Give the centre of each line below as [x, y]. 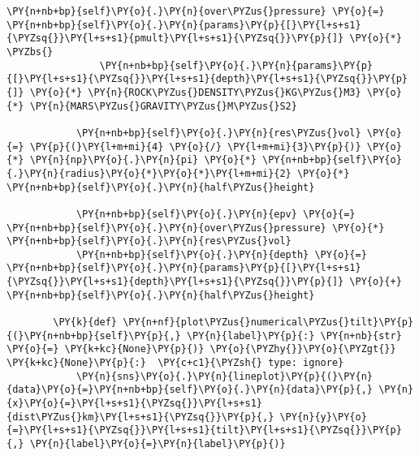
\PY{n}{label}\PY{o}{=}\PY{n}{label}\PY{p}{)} [158, 444]
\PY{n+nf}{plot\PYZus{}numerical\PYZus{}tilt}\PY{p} [268, 323]
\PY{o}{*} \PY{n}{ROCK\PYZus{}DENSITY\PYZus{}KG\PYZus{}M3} [195, 92]
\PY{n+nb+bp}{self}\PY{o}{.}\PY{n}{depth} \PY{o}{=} [221, 254]
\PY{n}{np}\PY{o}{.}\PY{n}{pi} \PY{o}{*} [143, 160]
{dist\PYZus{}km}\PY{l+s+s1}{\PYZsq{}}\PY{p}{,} [140, 417]
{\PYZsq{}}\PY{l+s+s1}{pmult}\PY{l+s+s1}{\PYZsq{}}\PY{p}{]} [175, 39]
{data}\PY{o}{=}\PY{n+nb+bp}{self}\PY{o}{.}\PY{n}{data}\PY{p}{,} [190, 390]
